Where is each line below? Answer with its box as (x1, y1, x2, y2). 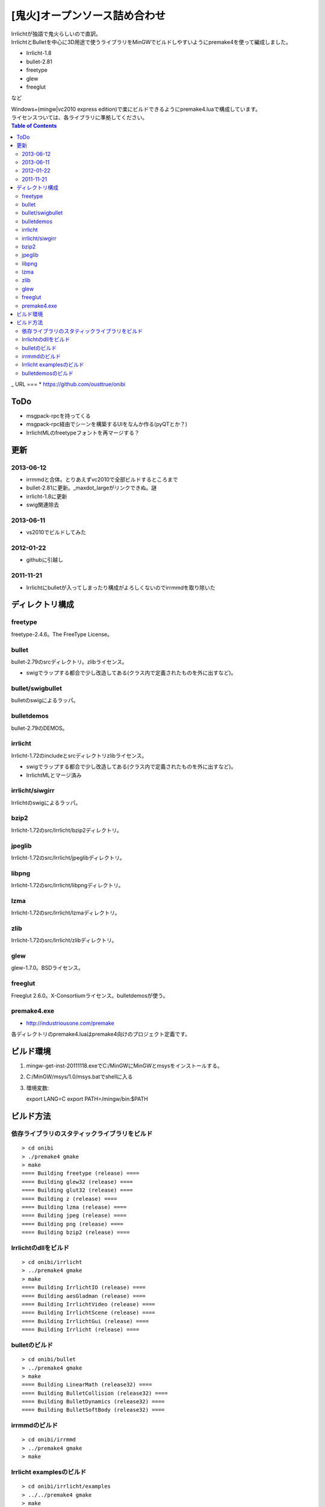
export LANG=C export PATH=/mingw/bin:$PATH (26, 1095, 149, 1103)
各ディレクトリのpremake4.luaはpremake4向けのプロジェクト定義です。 (11, 1031, 191, 1038)
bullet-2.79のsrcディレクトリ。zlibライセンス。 (11, 658, 128, 665)
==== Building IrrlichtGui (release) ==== (22, 1318, 149, 1324)
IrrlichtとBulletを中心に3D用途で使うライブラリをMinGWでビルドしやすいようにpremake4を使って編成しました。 (11, 38, 291, 45)
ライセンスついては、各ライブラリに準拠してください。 (11, 114, 148, 121)
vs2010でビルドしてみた (26, 529, 87, 536)
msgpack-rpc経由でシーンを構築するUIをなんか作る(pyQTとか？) (26, 421, 188, 428)
